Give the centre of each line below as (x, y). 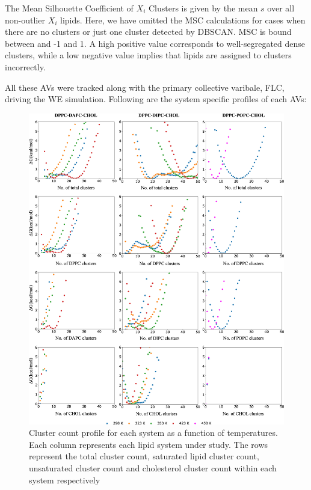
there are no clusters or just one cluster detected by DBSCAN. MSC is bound (148, 32)
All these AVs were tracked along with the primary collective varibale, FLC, (145, 87)
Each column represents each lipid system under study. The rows (149, 444)
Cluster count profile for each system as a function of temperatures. (153, 433)
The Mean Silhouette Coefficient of (69, 8)
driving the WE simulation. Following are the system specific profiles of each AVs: (156, 99)
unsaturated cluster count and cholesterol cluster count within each (153, 468)
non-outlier (25, 20)
